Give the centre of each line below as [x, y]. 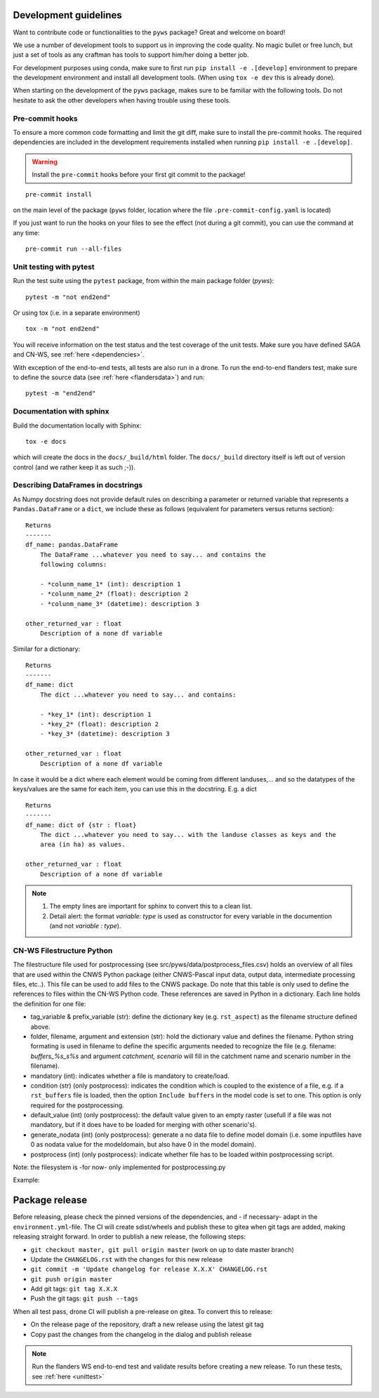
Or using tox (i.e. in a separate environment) [77, 313]
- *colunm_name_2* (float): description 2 [114, 594]
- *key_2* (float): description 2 [99, 724]
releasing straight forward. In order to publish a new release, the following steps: [129, 1237]
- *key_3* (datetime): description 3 [105, 734]
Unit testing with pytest [54, 267]
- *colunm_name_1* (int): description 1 [111, 584]
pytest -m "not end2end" [68, 297]
